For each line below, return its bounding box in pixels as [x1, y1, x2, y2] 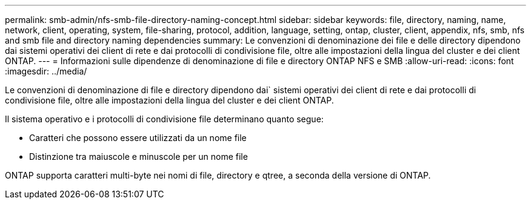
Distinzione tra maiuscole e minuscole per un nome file [29, 151, 248, 162]
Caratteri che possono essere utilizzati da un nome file [29, 133, 247, 143]
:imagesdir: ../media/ [5, 66, 87, 76]
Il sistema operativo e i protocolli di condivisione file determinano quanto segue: [5, 114, 324, 124]
